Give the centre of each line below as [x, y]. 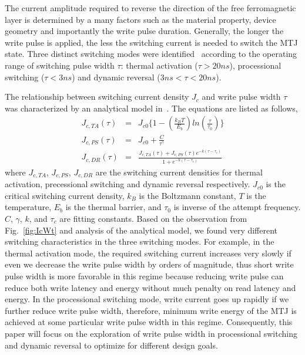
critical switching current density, [65, 195]
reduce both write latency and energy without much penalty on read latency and [150, 287]
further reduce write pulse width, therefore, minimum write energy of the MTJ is [151, 310]
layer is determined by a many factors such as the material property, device [140, 19]
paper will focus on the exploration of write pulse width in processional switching [151, 333]
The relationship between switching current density [97, 97]
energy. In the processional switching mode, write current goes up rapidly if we [147, 299]
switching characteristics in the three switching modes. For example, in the [140, 241]
